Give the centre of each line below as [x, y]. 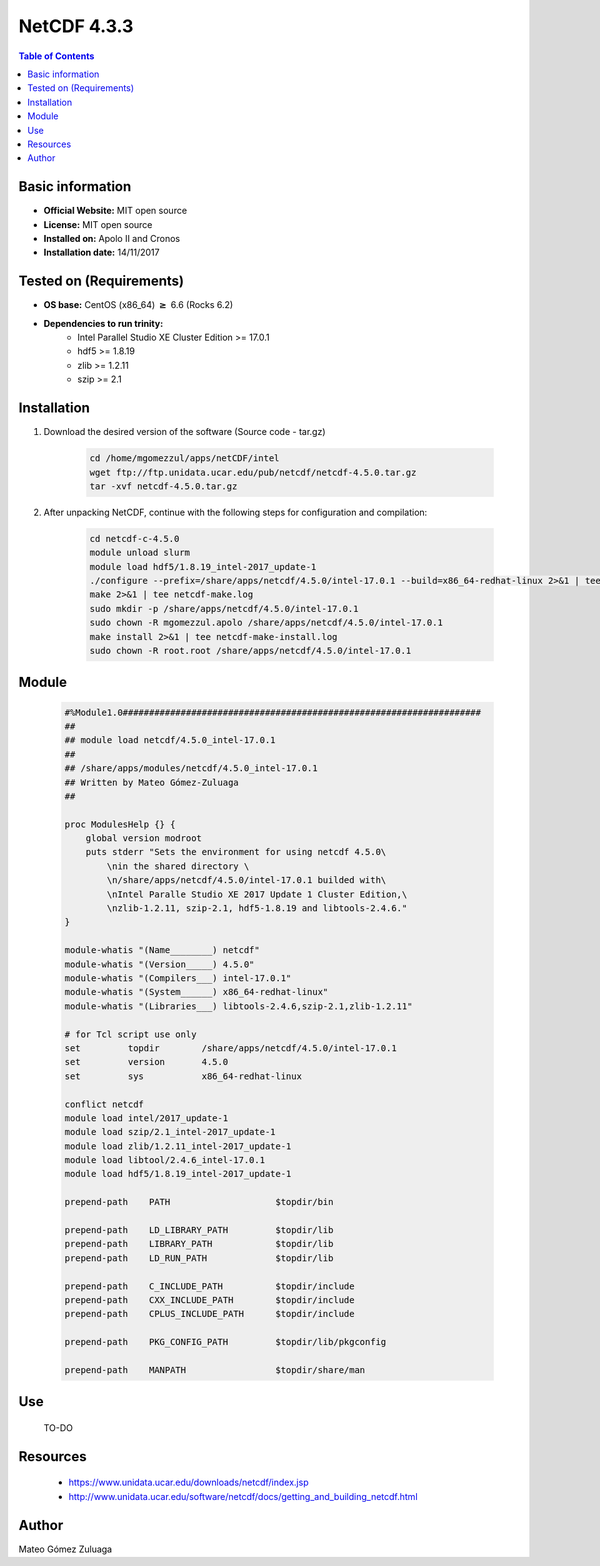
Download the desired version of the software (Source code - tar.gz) [184, 432]
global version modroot [143, 838]
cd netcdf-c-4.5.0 [134, 538]
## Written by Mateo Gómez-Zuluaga [151, 782]
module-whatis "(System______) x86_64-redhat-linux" [196, 992]
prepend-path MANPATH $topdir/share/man [215, 1369]
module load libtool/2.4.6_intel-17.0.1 [164, 1160]
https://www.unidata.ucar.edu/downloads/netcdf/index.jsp [188, 1482]
